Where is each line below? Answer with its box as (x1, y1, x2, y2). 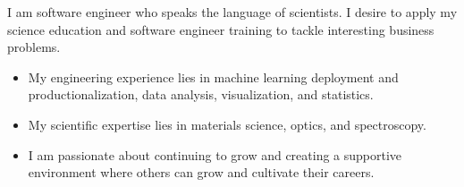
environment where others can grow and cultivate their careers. (28, 163, 375, 182)
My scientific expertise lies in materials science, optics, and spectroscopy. (28, 115, 426, 133)
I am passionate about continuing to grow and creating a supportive (28, 145, 402, 164)
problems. (7, 38, 61, 56)
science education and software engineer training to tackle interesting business (7, 20, 434, 38)
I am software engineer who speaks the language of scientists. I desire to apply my (7, 3, 458, 21)
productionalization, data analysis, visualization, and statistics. (28, 85, 374, 104)
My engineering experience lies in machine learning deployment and (28, 67, 399, 86)
